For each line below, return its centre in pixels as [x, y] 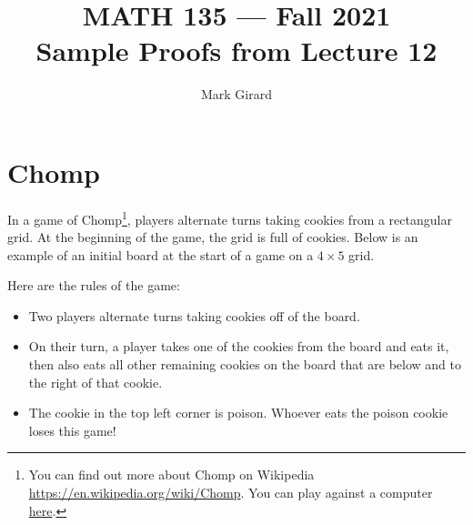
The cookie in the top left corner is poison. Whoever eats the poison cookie [238, 413]
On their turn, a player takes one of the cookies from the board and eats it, [239, 346]
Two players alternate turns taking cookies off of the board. [194, 315]
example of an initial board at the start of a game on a [161, 254]
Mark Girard [236, 94]
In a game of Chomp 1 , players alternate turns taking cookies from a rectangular [230, 217]
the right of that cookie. [96, 382]
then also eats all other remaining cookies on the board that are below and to [245, 364]
